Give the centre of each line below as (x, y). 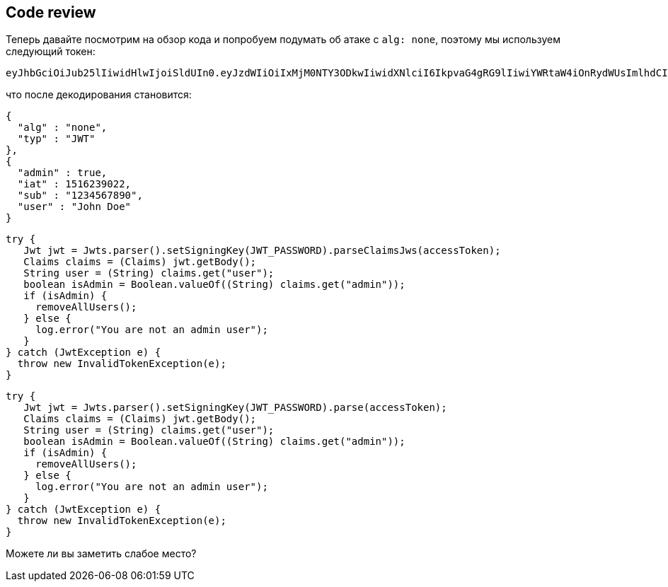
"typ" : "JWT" (56, 139)
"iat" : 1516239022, (74, 184)
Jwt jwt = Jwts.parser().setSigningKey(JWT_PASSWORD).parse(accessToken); (235, 408)
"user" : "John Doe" (74, 207)
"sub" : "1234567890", (80, 196)
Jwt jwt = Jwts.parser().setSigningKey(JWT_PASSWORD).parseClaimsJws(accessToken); (262, 251)
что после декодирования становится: (99, 95)
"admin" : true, (62, 173)
